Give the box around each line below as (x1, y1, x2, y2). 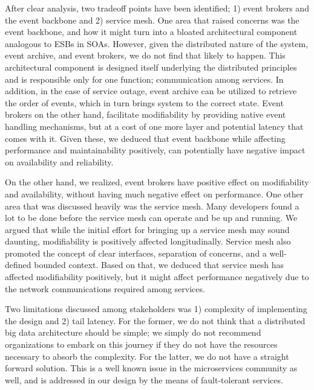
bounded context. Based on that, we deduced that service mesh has (34, 258, 284, 271)
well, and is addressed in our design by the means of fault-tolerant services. (5, 373, 283, 386)
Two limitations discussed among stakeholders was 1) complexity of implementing (5, 302, 307, 315)
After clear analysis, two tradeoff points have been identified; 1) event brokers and (5, 2, 309, 14)
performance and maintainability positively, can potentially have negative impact (5, 144, 306, 156)
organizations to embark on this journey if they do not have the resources (5, 338, 278, 351)
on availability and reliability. (5, 155, 114, 168)
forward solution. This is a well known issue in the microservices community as (5, 362, 298, 374)
